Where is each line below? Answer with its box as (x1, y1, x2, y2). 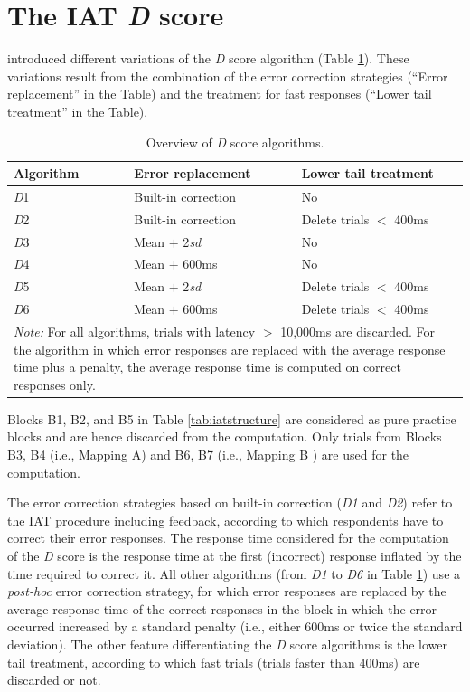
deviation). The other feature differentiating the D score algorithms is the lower (7, 635, 448, 653)
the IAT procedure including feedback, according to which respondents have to (7, 510, 444, 529)
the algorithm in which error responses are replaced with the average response (14, 339, 446, 358)
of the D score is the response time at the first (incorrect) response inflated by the (7, 546, 462, 565)
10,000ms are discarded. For (280, 322, 435, 340)
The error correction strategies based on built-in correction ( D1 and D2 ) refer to (7, 493, 453, 512)
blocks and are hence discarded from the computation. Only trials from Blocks (7, 427, 442, 446)
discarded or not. (7, 670, 101, 689)
